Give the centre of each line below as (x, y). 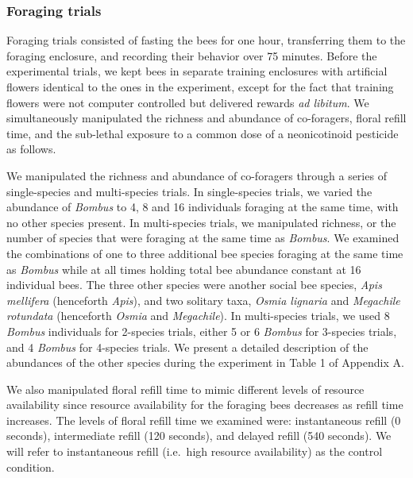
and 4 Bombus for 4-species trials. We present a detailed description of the (187, 347)
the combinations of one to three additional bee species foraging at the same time (205, 253)
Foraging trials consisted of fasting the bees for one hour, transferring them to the (206, 40)
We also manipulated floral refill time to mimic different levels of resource (185, 389)
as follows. (31, 149)
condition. (31, 466)
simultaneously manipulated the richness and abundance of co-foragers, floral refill (206, 118)
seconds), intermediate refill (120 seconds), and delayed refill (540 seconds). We (199, 436)
